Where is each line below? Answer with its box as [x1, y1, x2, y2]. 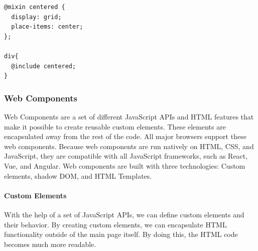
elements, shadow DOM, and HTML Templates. [4, 170, 152, 181]
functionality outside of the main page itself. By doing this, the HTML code [4, 229, 238, 239]
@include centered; [11, 62, 76, 70]
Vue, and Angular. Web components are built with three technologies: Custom [4, 160, 245, 171]
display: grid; [11, 13, 62, 21]
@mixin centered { [4, 4, 65, 11]
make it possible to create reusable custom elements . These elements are [4, 121, 226, 132]
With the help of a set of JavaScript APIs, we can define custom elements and [4, 209, 244, 219]
